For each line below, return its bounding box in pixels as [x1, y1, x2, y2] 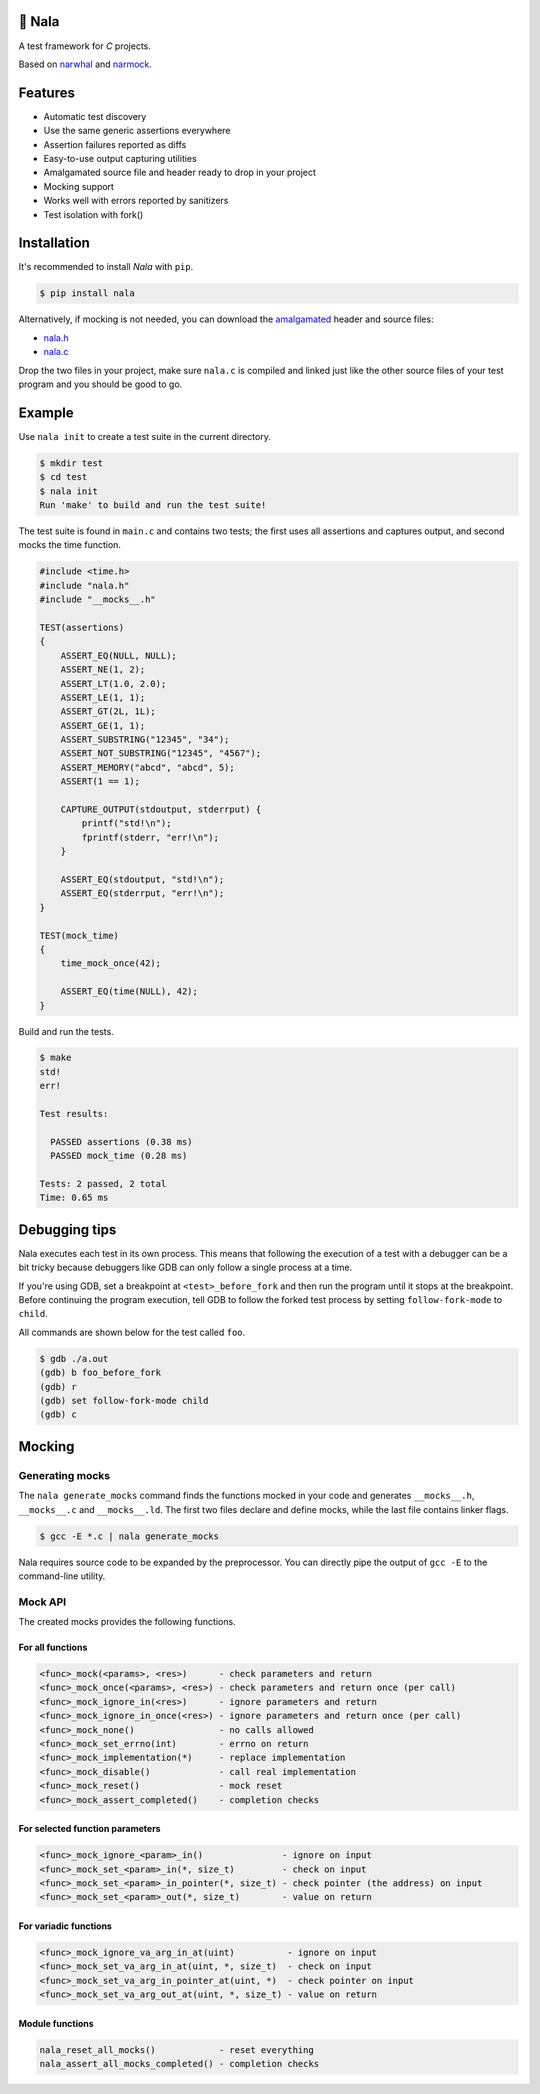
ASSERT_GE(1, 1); [60, 720, 146, 731]
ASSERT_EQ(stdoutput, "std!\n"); [60, 874, 225, 885]
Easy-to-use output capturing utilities [43, 152, 197, 164]
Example [18, 404, 74, 421]
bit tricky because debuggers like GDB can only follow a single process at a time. [18, 1261, 353, 1274]
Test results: [39, 1108, 109, 1120]
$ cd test [39, 471, 88, 483]
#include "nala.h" [39, 580, 130, 591]
